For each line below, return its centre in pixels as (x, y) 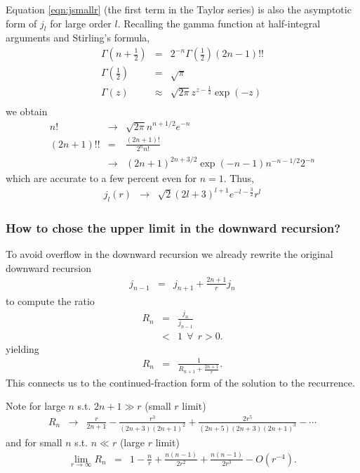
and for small (34, 442)
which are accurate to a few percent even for (101, 178)
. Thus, (239, 178)
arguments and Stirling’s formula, (78, 38)
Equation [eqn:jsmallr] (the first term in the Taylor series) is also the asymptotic (179, 9)
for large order (81, 23)
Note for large (35, 406)
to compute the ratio (50, 300)
